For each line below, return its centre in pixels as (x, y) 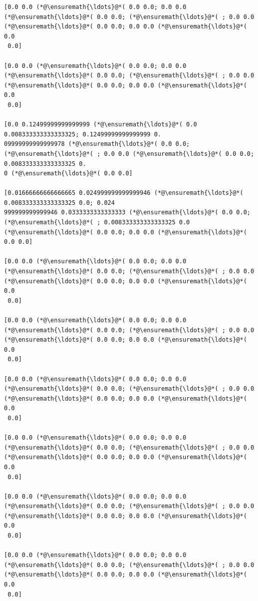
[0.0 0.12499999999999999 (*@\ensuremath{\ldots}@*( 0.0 (101, 125)
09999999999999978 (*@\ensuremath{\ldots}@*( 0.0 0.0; (97, 144)
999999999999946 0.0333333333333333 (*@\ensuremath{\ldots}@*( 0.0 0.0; (127, 213)
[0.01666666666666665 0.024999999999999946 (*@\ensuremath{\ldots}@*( (124, 193)
